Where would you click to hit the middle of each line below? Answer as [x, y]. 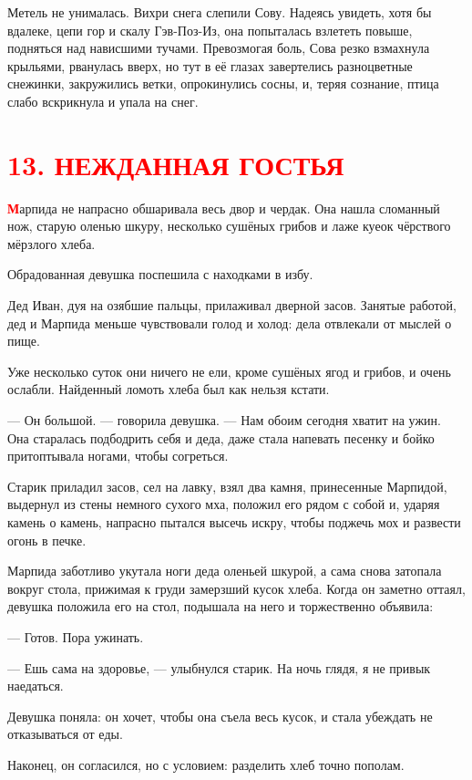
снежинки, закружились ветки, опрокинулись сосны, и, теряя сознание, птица [223, 83]
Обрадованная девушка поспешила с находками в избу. [160, 274]
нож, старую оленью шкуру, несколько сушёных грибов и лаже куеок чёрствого [229, 226]
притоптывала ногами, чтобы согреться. [118, 456]
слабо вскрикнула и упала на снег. [103, 101]
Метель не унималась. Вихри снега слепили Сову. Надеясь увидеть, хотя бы [220, 12]
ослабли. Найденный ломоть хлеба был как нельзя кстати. [169, 389]
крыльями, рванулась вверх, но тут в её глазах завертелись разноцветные [210, 65]
